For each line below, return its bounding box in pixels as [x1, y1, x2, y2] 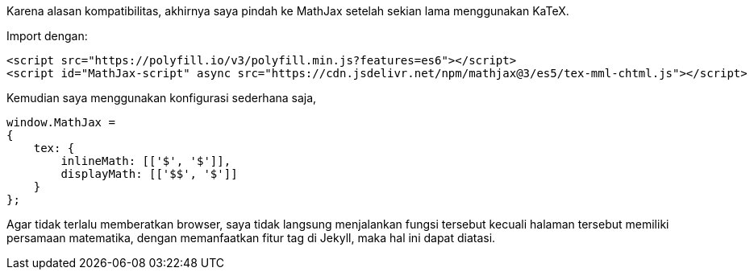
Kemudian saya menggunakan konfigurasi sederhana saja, [6, 91, 317, 105]
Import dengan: [6, 29, 88, 43]
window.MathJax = [6, 116, 115, 129]
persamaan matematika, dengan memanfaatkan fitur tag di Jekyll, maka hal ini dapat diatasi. [6, 231, 496, 245]
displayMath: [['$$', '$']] [60, 167, 238, 180]
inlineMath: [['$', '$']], [60, 154, 231, 167]
